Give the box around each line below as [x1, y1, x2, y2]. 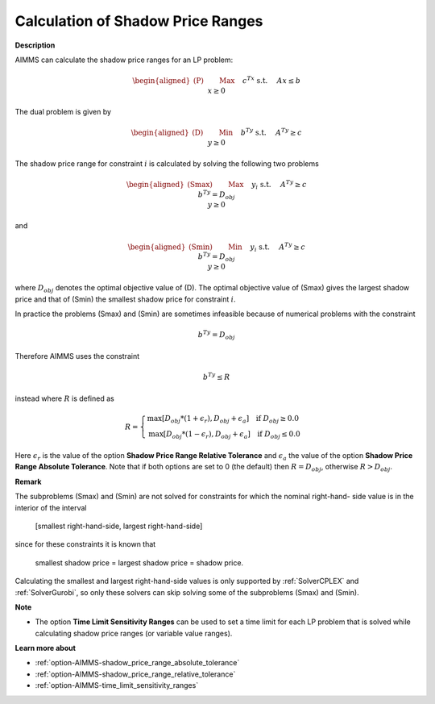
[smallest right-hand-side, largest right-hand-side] [35, 521, 203, 531]
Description [14, 40, 56, 50]
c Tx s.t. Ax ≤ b [242, 75, 301, 85]
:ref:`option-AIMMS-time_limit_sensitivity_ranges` [35, 681, 199, 690]
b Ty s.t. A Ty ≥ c [240, 127, 302, 137]
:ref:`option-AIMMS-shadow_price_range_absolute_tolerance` [35, 658, 240, 668]
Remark [14, 477, 42, 486]
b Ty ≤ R [202, 371, 230, 382]
